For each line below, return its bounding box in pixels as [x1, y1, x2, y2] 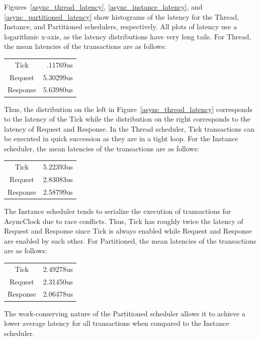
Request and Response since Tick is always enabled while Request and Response [4, 225, 252, 236]
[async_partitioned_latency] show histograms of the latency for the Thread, [4, 11, 239, 22]
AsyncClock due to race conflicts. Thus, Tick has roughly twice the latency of [4, 215, 243, 226]
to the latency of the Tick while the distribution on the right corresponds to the [4, 114, 250, 124]
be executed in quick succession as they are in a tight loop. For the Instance [4, 133, 238, 144]
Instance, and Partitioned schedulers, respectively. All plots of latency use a [4, 21, 237, 32]
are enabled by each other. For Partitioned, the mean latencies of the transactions [4, 235, 256, 246]
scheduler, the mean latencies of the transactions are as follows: [4, 143, 199, 153]
